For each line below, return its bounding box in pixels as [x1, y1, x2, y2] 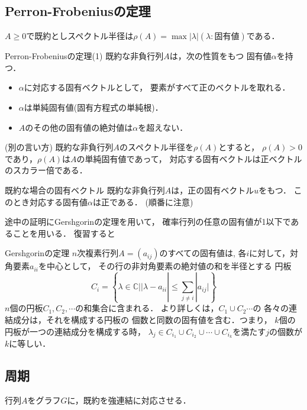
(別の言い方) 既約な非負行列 [5, 141, 114, 153]
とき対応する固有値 [12, 195, 88, 208]
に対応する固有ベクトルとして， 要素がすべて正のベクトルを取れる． [24, 81, 290, 93]
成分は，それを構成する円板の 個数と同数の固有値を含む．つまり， [12, 314, 272, 326]
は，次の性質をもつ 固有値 [169, 50, 272, 62]
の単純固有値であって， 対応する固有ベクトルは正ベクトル [76, 152, 302, 164]
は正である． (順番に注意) [92, 195, 193, 208]
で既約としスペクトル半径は [26, 30, 134, 42]
